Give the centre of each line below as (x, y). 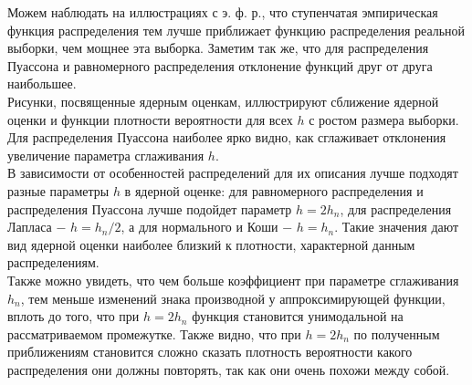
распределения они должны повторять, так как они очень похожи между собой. (229, 369)
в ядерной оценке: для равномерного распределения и (274, 190)
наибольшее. (42, 83)
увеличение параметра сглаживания (106, 155)
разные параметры (58, 190)
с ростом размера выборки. (384, 119)
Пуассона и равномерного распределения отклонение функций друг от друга (220, 65)
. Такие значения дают (397, 227)
